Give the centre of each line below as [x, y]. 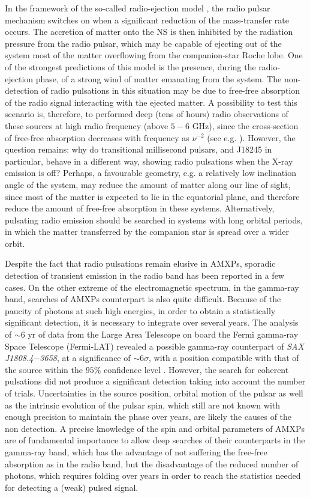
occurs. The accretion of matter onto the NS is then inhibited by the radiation [149, 32]
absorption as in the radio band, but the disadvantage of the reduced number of [152, 463]
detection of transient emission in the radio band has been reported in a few [145, 275]
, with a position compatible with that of [224, 358]
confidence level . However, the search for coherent [196, 369]
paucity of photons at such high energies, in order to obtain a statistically [140, 310]
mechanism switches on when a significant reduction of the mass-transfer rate [147, 20]
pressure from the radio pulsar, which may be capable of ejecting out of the [143, 43]
